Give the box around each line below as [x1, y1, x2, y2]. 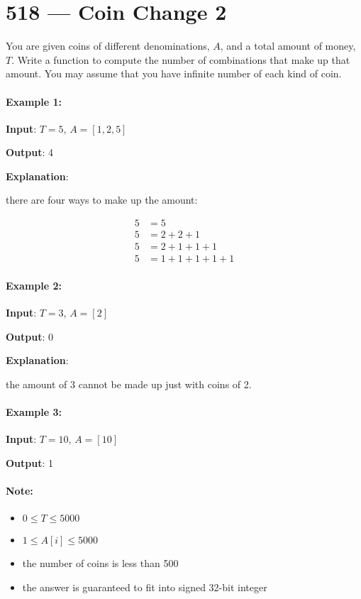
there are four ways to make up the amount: [6, 192, 198, 207]
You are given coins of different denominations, [6, 38, 210, 53]
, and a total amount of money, [220, 38, 356, 53]
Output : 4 [6, 145, 54, 160]
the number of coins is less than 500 [22, 556, 179, 571]
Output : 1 [6, 455, 54, 470]
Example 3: [6, 404, 62, 419]
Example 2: [6, 277, 62, 292]
